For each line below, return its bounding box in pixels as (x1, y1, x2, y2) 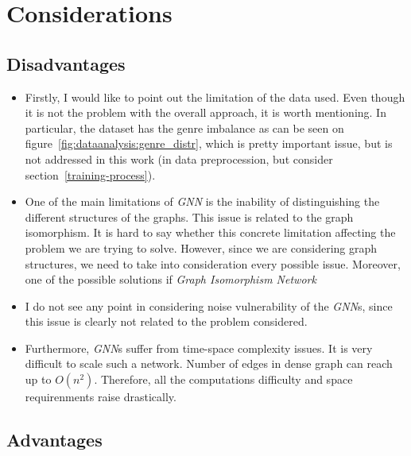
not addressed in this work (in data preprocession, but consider (25, 150, 333, 167)
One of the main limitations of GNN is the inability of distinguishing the (25, 193, 380, 210)
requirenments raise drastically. (25, 388, 176, 405)
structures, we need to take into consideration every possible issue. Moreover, (25, 255, 401, 272)
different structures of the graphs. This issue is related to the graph (25, 208, 354, 225)
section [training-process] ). (25, 166, 156, 183)
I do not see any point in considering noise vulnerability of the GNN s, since (25, 297, 393, 314)
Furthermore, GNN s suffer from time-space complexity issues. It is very (25, 339, 373, 356)
